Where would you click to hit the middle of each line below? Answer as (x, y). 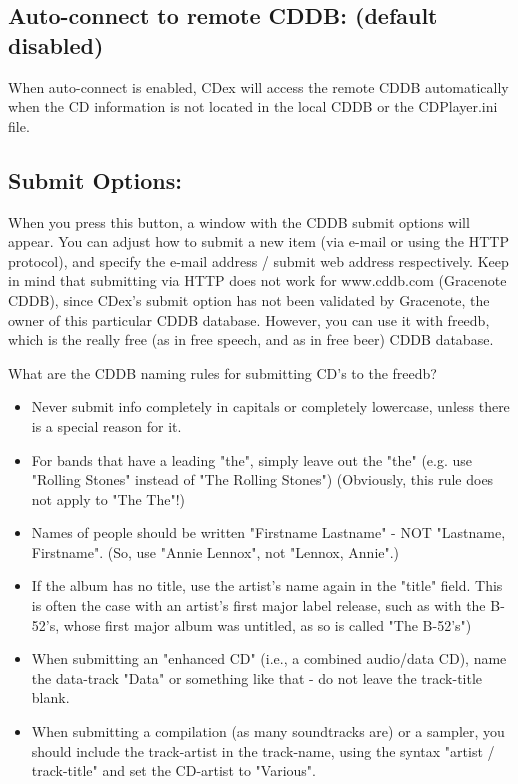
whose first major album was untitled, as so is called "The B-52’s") (267, 624)
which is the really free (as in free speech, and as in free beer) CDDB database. (251, 339)
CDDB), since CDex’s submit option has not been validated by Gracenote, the (249, 299)
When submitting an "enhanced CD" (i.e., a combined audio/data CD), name (269, 658)
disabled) (56, 44)
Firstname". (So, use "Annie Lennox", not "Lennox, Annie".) (215, 551)
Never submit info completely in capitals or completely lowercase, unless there (270, 406)
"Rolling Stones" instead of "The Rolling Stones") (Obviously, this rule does (262, 479)
